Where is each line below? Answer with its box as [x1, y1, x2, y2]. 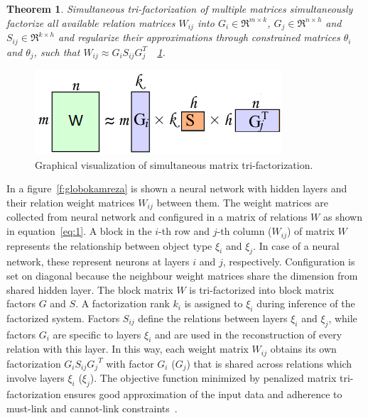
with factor [106, 356, 154, 370]
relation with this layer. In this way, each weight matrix [6, 341, 249, 356]
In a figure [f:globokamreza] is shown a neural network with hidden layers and [6, 181, 347, 196]
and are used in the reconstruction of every [154, 326, 342, 341]
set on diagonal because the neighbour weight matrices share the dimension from [6, 268, 358, 282]
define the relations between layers [138, 310, 288, 325]
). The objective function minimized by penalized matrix [90, 370, 337, 385]
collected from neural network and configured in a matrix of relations [6, 209, 308, 224]
